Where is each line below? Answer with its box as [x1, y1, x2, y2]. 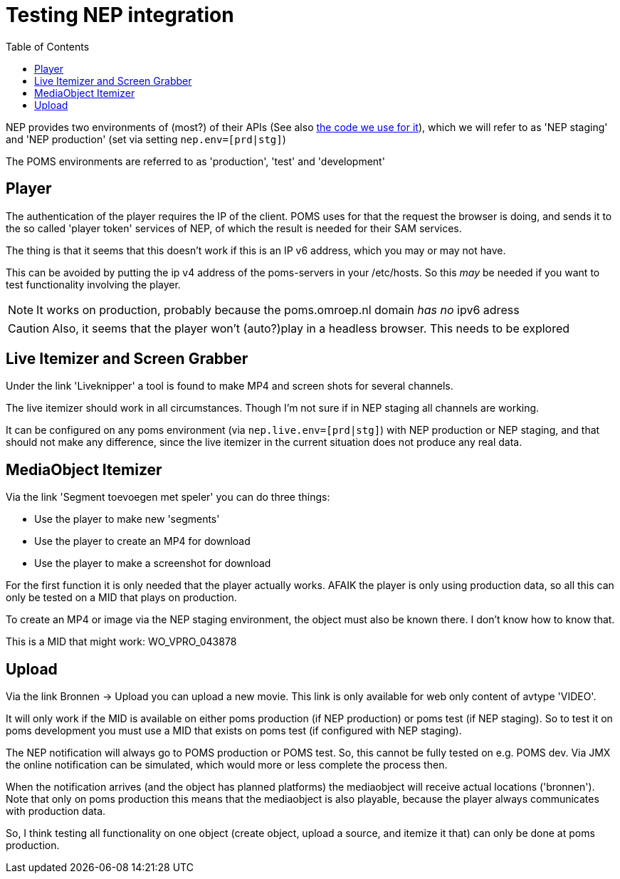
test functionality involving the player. [6, 278, 181, 291]
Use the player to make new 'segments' [34, 513, 220, 526]
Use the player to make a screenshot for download [34, 557, 271, 570]
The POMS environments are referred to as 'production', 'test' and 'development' [6, 155, 385, 167]
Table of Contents [6, 40, 90, 53]
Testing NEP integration [6, 3, 234, 27]
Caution [8, 321, 50, 336]
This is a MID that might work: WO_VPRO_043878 [6, 635, 237, 648]
